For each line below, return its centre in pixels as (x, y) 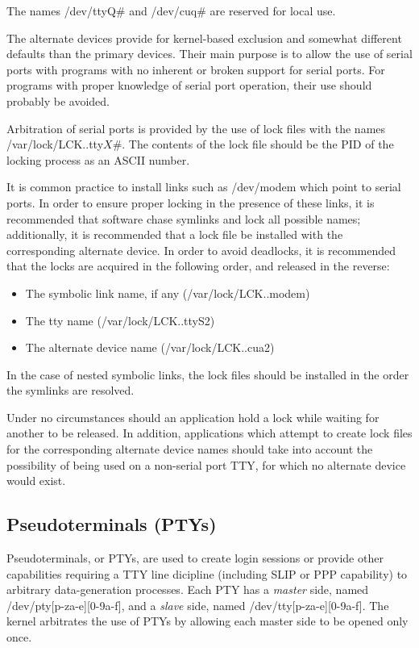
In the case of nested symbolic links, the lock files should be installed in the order (208, 374)
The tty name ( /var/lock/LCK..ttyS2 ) (120, 320)
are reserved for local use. (273, 10)
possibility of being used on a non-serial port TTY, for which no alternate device (206, 464)
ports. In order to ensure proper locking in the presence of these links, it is (191, 202)
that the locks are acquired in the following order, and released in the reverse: (198, 266)
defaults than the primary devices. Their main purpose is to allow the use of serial (209, 54)
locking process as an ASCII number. (98, 159)
